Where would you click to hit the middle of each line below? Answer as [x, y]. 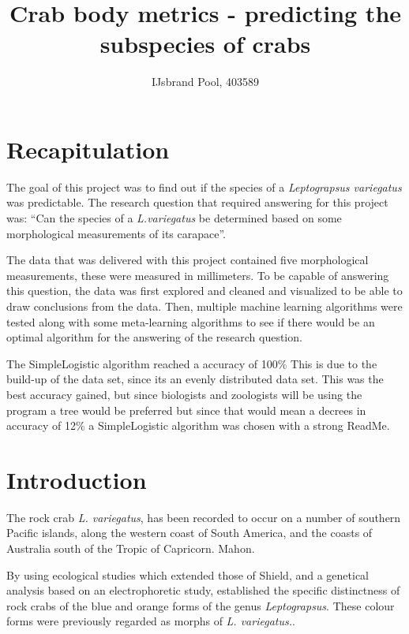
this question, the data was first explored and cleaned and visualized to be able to [204, 291]
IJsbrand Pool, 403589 [205, 82]
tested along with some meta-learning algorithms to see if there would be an [191, 321]
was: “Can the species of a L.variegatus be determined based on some [174, 218]
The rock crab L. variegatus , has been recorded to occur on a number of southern [204, 517]
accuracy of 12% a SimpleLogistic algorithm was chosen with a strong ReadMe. [198, 425]
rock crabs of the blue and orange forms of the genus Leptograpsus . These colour [201, 605]
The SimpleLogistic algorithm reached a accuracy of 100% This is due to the [192, 363]
